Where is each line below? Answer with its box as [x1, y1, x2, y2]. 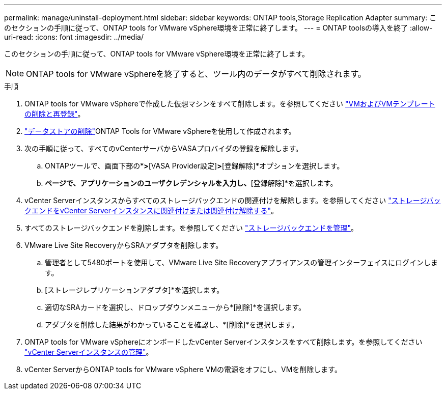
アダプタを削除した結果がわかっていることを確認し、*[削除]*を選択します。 [45, 320, 299, 329]
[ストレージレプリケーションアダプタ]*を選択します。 [45, 286, 224, 294]
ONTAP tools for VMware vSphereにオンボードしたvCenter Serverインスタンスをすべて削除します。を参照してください [24, 337, 423, 346]
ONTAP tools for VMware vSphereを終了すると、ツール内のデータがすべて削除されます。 [26, 69, 366, 79]
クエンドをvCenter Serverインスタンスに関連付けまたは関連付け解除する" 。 [24, 206, 278, 215]
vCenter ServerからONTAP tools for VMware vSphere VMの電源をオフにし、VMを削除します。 [24, 365, 342, 374]
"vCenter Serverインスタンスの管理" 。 [24, 348, 153, 356]
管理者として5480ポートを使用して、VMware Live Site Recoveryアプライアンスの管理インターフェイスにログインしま [45, 258, 438, 267]
